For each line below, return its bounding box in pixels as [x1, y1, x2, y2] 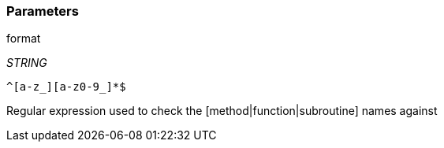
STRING [6, 56, 47, 70]
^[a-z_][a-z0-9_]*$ [6, 80, 126, 94]
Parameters [6, 3, 79, 19]
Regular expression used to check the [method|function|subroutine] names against [6, 104, 438, 118]
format [6, 31, 41, 46]
